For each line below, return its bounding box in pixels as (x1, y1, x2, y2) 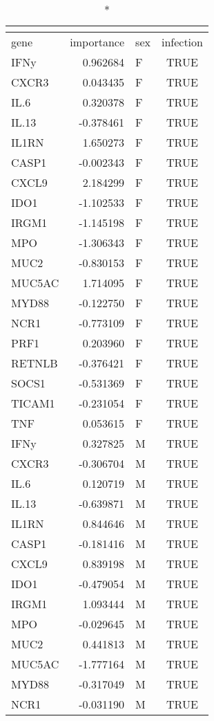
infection (161, 34, 203, 50)
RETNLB (11, 355, 58, 371)
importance (70, 34, 125, 50)
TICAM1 (11, 395, 55, 411)
